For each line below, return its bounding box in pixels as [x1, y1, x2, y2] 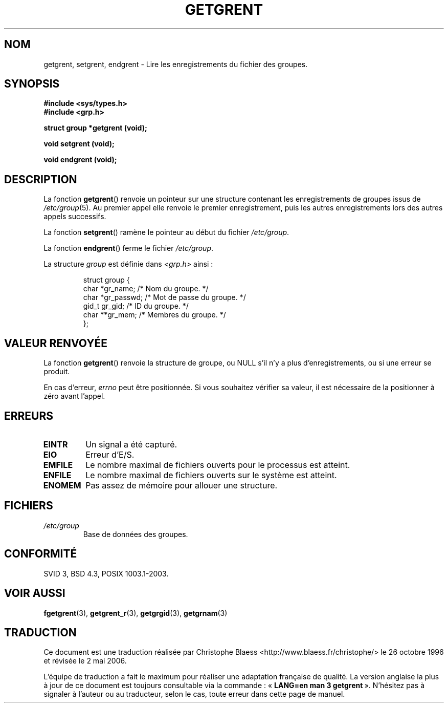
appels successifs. [43, 212, 106, 221]
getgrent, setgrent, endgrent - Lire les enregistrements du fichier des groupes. [43, 59, 308, 69]
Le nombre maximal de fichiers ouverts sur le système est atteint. [85, 469, 337, 480]
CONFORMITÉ [4, 547, 77, 561]
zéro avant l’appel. [43, 392, 105, 401]
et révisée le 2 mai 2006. [43, 656, 127, 666]
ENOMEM [43, 480, 81, 490]
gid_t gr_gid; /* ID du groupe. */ [83, 302, 189, 311]
